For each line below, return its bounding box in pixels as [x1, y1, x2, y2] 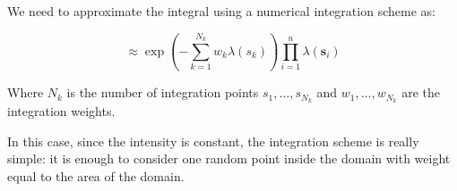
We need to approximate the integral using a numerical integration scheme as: [7, 2, 435, 20]
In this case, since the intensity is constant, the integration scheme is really [7, 131, 419, 150]
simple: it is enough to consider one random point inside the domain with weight [7, 149, 451, 168]
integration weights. [7, 101, 116, 120]
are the [401, 83, 441, 102]
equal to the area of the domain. [7, 166, 185, 185]
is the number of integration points [66, 83, 259, 102]
